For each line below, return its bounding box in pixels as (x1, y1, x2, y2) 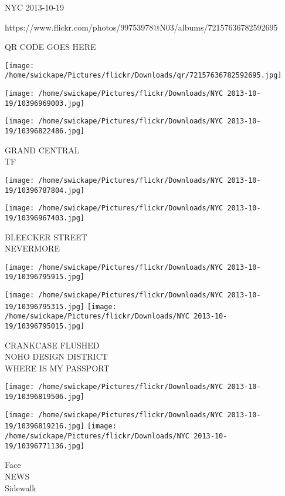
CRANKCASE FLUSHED (5, 339, 100, 351)
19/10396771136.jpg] (5, 441, 85, 450)
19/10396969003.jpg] (5, 99, 85, 108)
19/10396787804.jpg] (5, 186, 85, 195)
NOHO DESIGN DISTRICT (5, 350, 108, 363)
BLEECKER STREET (5, 230, 87, 243)
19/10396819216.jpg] (5, 422, 85, 431)
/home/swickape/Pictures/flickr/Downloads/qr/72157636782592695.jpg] (5, 71, 282, 80)
